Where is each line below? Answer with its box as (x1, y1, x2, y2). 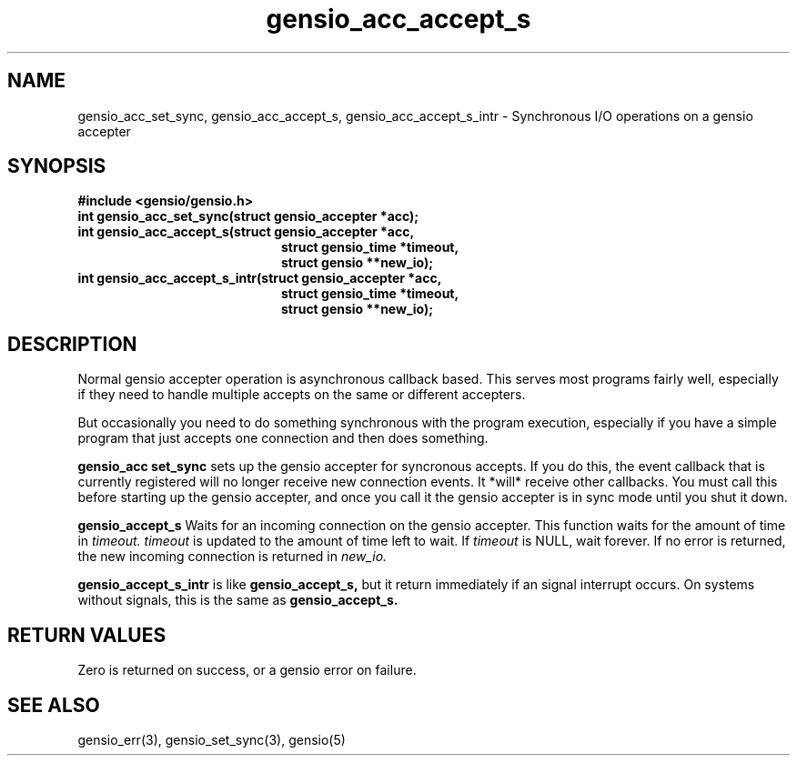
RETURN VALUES (7, 623, 166, 647)
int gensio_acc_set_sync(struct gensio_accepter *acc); (77, 208, 419, 225)
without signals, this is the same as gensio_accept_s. (77, 592, 398, 608)
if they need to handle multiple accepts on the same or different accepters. (77, 387, 526, 403)
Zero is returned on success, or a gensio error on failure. (77, 662, 417, 678)
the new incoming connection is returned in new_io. (77, 548, 388, 565)
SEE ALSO (7, 693, 100, 717)
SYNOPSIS (7, 155, 106, 178)
